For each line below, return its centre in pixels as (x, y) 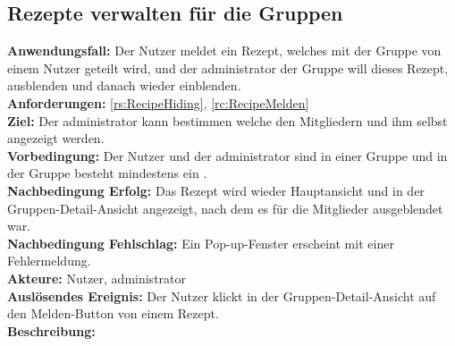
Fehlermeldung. (49, 261)
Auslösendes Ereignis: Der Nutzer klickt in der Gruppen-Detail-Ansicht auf (222, 295)
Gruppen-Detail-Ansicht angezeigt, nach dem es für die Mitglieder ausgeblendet (225, 208)
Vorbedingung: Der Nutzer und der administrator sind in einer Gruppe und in (227, 155)
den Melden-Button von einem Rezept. (113, 313)
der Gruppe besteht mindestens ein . (107, 173)
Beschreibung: (51, 330)
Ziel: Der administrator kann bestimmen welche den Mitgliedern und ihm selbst (227, 120)
